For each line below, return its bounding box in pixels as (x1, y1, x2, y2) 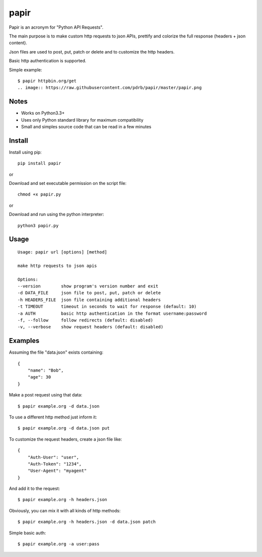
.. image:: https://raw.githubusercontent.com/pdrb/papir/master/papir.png (17, 85, 202, 90)
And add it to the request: (9, 485, 60, 491)
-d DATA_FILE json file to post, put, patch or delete (17, 290, 161, 296)
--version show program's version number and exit (17, 283, 159, 289)
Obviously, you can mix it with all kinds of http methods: (9, 507, 121, 513)
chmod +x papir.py (17, 192, 62, 197)
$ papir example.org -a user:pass (17, 541, 99, 547)
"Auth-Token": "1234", (27, 461, 82, 467)
